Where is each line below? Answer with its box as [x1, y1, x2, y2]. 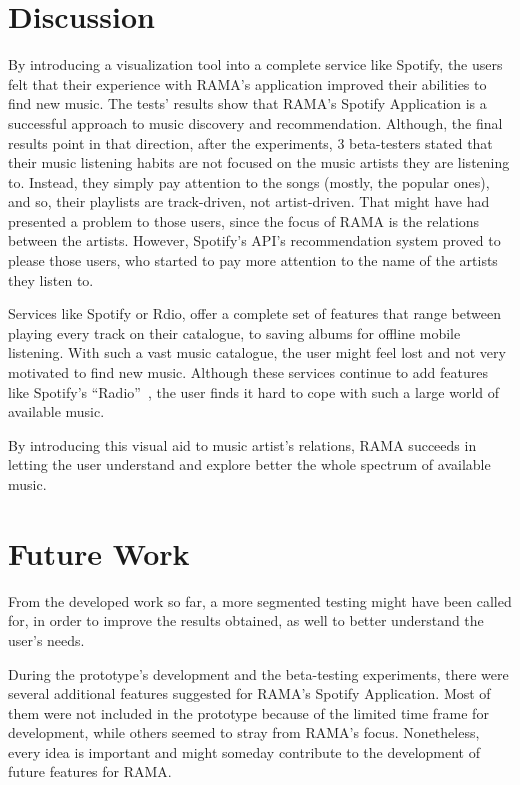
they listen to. [8, 269, 94, 290]
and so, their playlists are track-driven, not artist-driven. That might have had [8, 191, 490, 212]
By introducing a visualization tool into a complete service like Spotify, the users [8, 54, 503, 75]
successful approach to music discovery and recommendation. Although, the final [8, 112, 503, 133]
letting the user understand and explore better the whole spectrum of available [8, 454, 491, 475]
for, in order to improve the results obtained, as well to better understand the [8, 610, 484, 631]
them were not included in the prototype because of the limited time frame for [8, 702, 489, 723]
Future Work [8, 532, 190, 573]
